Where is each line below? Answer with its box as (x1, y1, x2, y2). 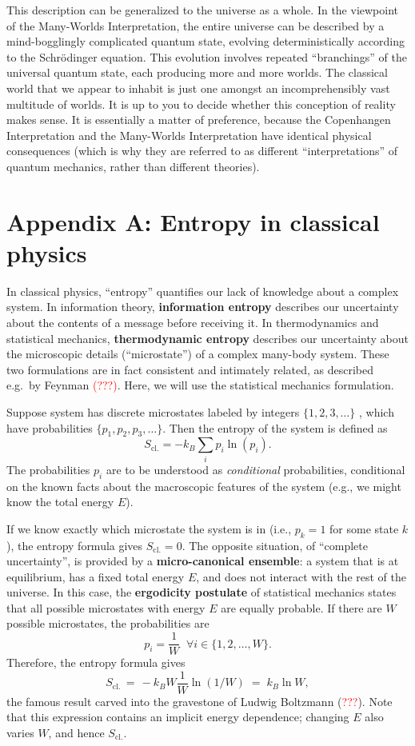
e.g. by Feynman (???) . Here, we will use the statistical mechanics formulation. (6, 377, 394, 393)
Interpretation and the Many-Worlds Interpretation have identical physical (6, 126, 372, 143)
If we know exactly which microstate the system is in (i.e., (6, 520, 292, 537)
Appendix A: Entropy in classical (6, 205, 380, 237)
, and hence (48, 724, 105, 740)
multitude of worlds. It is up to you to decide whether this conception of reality (6, 95, 396, 112)
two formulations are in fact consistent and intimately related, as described (6, 361, 374, 377)
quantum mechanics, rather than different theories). (6, 158, 260, 174)
